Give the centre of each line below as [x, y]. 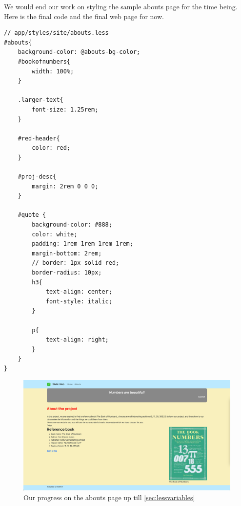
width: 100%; [53, 71]
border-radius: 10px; [67, 273]
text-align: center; [79, 292]
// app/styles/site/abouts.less [56, 33]
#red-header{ [39, 138]
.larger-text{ [40, 100]
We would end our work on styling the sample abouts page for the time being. [121, 6]
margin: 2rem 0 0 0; [65, 186]
